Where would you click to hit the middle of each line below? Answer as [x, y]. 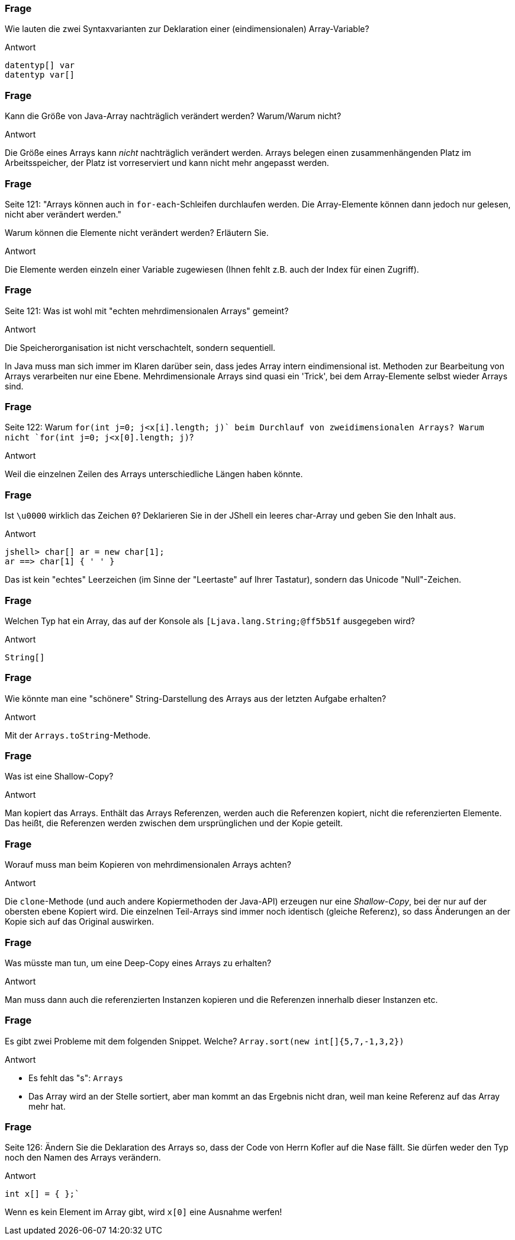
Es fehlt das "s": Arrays [76, 1078]
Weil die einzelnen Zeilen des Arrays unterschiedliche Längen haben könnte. [154, 474]
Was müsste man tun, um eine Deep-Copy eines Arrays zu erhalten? [138, 963]
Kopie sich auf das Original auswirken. [79, 922]
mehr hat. [47, 1106]
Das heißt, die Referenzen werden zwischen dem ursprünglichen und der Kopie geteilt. [174, 823]
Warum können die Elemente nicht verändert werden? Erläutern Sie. [137, 232]
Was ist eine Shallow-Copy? [59, 776]
